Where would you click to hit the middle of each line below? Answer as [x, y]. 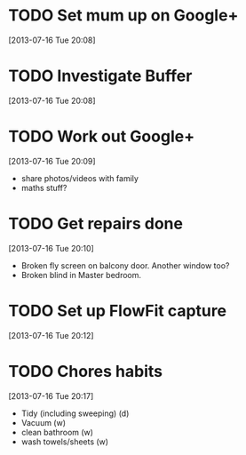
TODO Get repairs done [96, 224]
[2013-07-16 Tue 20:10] [51, 248]
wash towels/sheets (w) [64, 442]
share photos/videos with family [80, 178]
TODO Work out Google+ [102, 136]
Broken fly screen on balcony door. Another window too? [125, 265]
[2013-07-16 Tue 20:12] [51, 335]
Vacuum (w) [44, 422]
